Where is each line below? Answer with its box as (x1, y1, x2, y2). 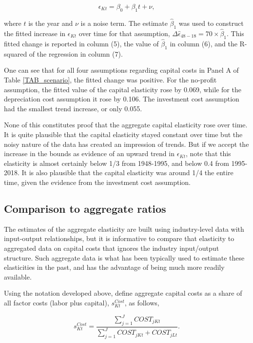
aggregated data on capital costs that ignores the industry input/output (4, 242, 219, 253)
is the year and (28, 18, 73, 28)
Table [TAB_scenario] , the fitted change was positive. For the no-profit (4, 75, 217, 85)
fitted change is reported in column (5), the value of (4, 39, 159, 49)
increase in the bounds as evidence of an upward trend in (4, 148, 175, 159)
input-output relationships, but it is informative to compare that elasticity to (4, 233, 234, 243)
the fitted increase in (4, 28, 66, 39)
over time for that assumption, (78, 28, 170, 39)
